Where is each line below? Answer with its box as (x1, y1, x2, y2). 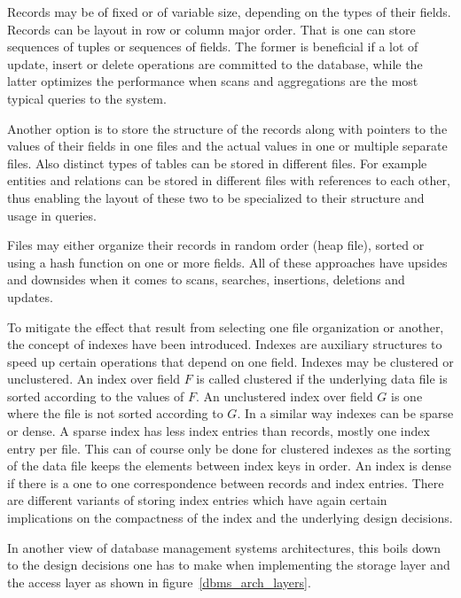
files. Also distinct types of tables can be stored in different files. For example (7, 153, 427, 172)
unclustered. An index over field (7, 369, 181, 388)
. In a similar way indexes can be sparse (237, 404, 454, 423)
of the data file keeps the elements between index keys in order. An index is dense (7, 456, 451, 475)
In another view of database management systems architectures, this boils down (7, 538, 441, 556)
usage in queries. (7, 206, 97, 224)
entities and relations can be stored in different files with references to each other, (7, 171, 450, 190)
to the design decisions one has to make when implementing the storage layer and (7, 555, 450, 574)
